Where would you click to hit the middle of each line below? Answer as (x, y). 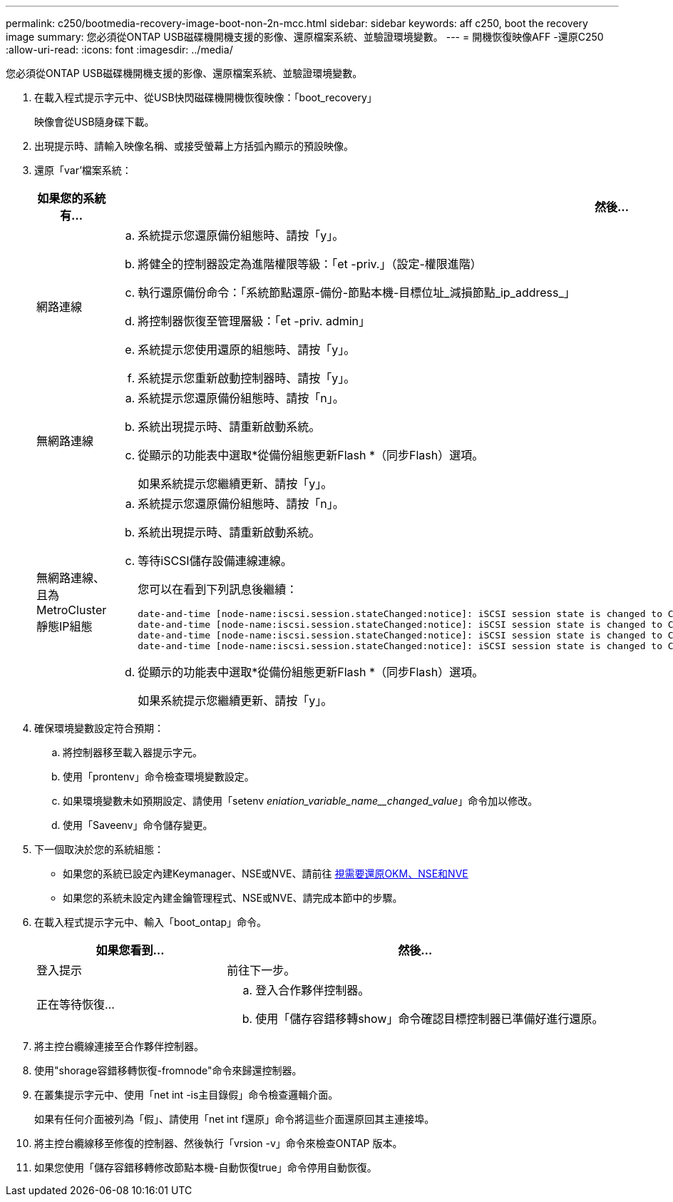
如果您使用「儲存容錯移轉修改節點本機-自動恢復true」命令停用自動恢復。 (206, 1167)
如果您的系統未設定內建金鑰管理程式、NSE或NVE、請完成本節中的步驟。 (233, 898)
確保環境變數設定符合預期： (99, 728)
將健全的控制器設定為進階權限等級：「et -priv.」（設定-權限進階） (310, 264)
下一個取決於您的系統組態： (99, 849)
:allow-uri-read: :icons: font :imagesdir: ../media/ (119, 50)
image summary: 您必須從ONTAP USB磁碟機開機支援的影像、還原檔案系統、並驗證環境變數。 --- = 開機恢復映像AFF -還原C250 (305, 37)
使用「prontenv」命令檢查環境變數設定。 (159, 776)
